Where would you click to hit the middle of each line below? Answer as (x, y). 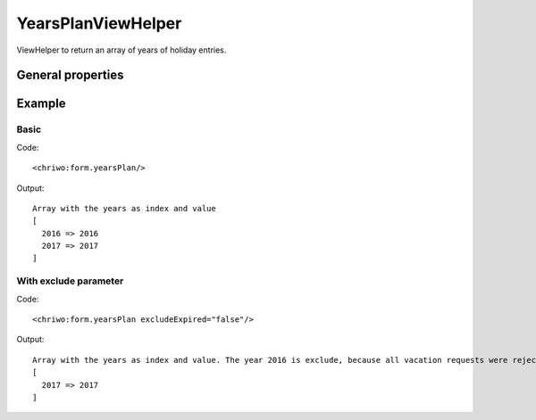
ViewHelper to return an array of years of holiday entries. (121, 50)
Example (41, 104)
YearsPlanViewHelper (99, 23)
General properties (70, 75)
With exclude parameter (70, 281)
